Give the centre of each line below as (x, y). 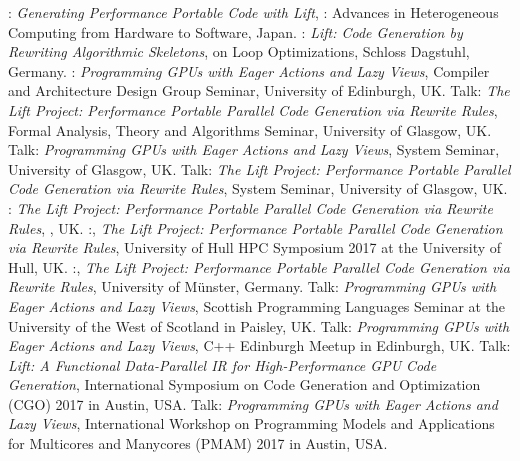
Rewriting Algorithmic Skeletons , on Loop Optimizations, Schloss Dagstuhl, (239, 51)
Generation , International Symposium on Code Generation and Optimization (244, 384)
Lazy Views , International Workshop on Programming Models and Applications (251, 423)
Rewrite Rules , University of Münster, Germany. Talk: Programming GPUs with (252, 286)
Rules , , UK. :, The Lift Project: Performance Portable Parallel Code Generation (255, 227)
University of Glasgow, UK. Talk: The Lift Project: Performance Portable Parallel (259, 168)
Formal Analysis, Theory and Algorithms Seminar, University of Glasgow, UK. (250, 129)
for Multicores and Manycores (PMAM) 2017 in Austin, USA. (198, 443)
